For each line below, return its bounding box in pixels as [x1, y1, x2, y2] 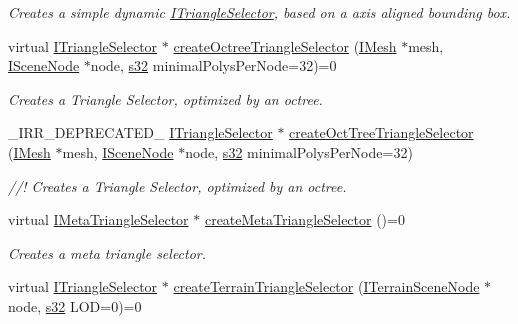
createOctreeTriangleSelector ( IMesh [173, 35, 397, 56]
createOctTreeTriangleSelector [289, 122, 474, 143]
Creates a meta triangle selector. [8, 242, 207, 263]
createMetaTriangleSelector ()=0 [204, 209, 405, 230]
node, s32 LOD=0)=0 [8, 295, 142, 316]
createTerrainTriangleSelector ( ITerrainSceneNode [173, 276, 480, 297]
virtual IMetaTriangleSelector [8, 209, 189, 230]
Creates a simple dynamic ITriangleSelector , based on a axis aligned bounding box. [8, 2, 511, 22]
